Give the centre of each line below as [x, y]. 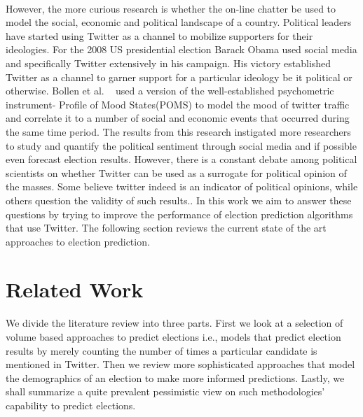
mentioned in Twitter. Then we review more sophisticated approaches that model [180, 364]
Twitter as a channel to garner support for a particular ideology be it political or [179, 77]
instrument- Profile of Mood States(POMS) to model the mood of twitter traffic [178, 104]
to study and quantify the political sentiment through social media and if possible [181, 145]
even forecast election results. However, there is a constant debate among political [181, 159]
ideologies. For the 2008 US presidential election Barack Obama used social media [181, 49]
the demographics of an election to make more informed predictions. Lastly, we [175, 377]
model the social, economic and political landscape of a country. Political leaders [179, 22]
